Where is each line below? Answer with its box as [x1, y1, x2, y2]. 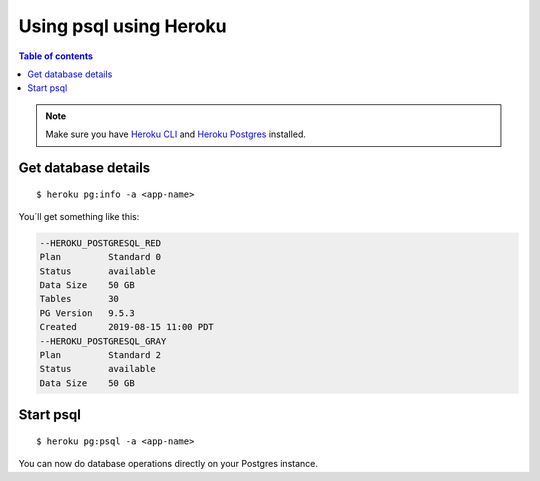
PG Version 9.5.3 [39, 307, 135, 319]
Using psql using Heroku [18, 15, 227, 37]
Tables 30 [39, 293, 120, 305]
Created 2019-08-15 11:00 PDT [39, 321, 214, 333]
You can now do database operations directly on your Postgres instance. [18, 458, 319, 470]
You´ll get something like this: [18, 210, 140, 222]
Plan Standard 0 [39, 251, 162, 263]
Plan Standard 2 [39, 350, 162, 361]
